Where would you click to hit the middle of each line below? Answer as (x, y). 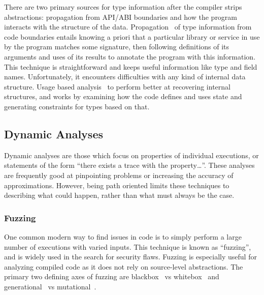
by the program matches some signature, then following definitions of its (117, 47)
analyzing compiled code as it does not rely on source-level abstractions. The (124, 266)
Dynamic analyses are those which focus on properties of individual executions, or (131, 155)
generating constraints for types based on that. (77, 106)
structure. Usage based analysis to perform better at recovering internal (117, 86)
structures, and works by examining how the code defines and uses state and (123, 96)
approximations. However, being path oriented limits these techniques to (117, 185)
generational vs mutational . (50, 286)
